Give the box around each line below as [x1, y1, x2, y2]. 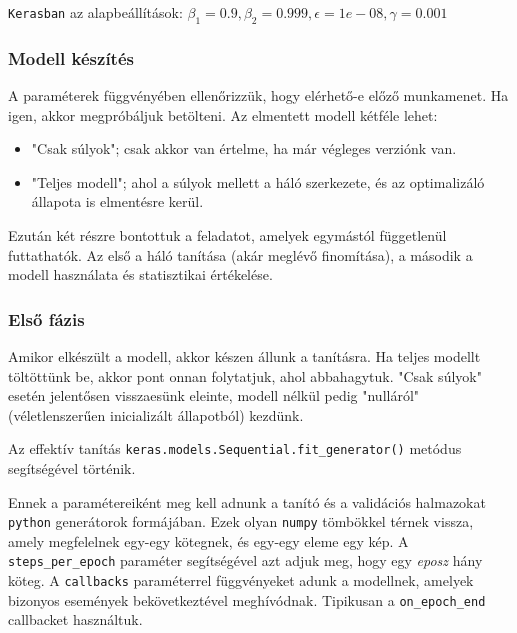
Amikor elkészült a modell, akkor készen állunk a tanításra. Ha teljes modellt [8, 345, 481, 366]
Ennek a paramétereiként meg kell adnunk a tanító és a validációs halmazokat [8, 491, 486, 512]
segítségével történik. [8, 458, 136, 479]
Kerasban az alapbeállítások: [8, 2, 183, 22]
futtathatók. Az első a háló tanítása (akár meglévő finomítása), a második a [8, 244, 473, 265]
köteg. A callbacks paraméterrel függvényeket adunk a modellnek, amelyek [8, 570, 474, 591]
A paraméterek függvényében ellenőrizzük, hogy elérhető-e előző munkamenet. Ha [8, 85, 509, 106]
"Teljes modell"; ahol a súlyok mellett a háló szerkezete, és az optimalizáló [31, 171, 485, 192]
